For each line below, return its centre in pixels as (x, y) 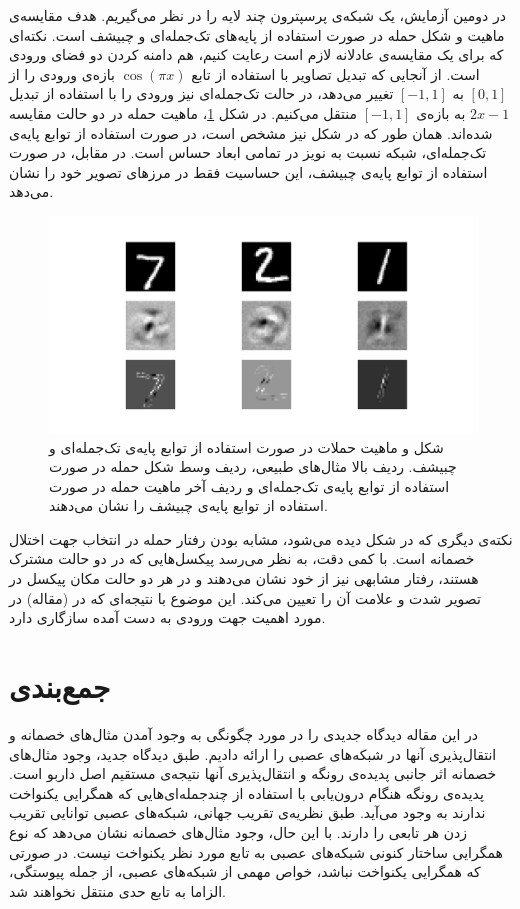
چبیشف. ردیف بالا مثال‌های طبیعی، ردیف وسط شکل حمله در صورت (253, 466)
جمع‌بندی (60, 686)
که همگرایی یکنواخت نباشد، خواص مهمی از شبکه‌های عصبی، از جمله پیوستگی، (245, 871)
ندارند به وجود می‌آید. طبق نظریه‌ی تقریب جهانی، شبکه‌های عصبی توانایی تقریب (247, 812)
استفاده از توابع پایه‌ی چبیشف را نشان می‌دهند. (188, 505)
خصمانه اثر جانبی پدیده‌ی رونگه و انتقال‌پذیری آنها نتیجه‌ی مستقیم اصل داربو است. (253, 773)
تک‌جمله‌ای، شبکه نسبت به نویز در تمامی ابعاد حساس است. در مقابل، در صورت (248, 152)
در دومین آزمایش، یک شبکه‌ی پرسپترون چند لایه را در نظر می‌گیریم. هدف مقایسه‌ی (257, 15)
